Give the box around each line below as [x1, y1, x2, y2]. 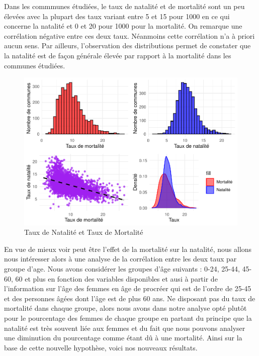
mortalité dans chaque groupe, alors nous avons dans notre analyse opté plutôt [4, 303, 247, 313]
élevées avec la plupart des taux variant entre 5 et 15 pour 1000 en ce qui [4, 11, 230, 21]
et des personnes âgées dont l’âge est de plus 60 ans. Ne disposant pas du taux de [4, 293, 255, 303]
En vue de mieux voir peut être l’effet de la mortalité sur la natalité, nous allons [4, 243, 252, 254]
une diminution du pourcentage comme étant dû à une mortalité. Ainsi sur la [4, 332, 242, 343]
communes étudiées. [4, 60, 65, 70]
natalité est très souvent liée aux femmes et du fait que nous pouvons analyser [4, 322, 245, 333]
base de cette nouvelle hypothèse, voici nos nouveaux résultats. [4, 342, 198, 352]
